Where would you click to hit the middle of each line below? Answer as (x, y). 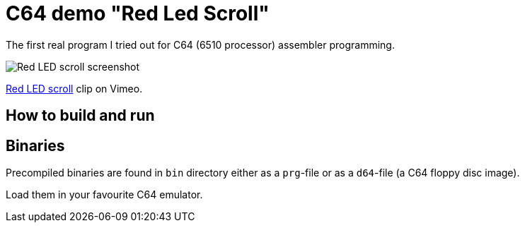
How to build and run (80, 116)
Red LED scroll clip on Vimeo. (74, 88)
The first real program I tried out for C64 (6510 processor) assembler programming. (200, 44)
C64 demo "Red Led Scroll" (138, 13)
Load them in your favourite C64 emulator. (104, 195)
